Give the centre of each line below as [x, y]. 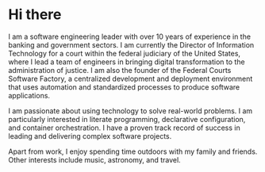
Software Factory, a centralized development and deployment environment [131, 78]
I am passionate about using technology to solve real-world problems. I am [131, 111]
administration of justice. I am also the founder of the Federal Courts [120, 70]
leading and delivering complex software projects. [90, 136]
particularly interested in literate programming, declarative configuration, [127, 119]
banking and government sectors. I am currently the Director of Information [131, 44]
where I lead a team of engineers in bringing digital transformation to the [127, 62]
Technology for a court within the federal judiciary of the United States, [124, 53]
